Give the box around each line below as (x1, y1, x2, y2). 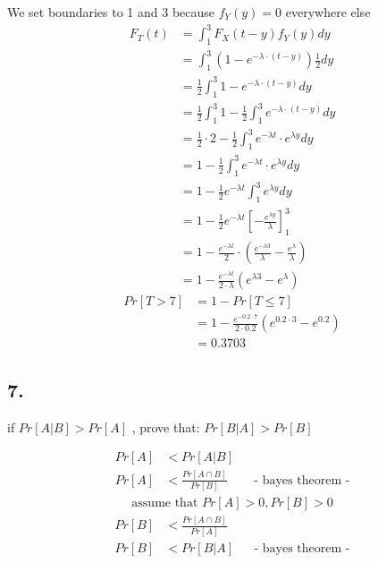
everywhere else (285, 3, 371, 21)
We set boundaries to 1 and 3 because (7, 3, 215, 21)
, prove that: (131, 417, 200, 436)
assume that (131, 497, 198, 509)
